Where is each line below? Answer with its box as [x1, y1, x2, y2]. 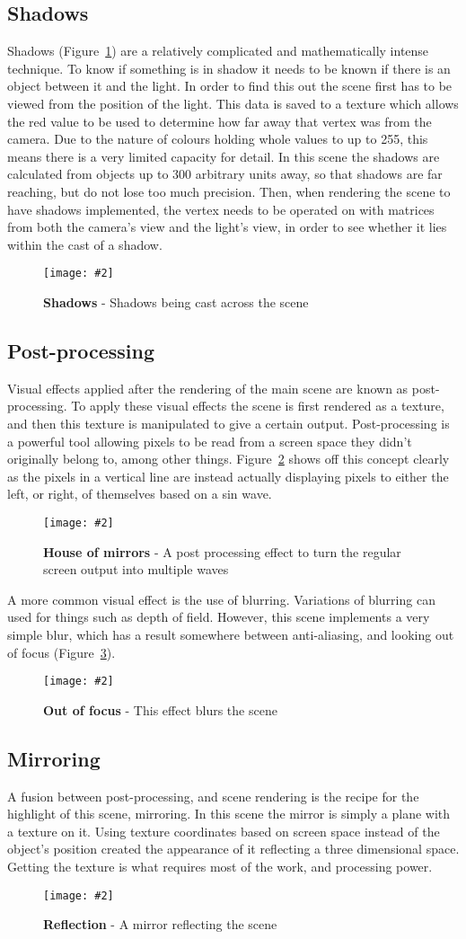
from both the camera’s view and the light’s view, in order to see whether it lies [7, 217, 447, 236]
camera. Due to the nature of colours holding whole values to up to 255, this [7, 129, 428, 148]
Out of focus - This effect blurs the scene [43, 700, 277, 719]
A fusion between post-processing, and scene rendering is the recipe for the [7, 786, 419, 805]
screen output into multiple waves [43, 560, 229, 579]
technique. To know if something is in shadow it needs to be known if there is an [7, 58, 451, 77]
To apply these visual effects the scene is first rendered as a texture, [71, 396, 444, 415]
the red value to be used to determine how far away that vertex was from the [7, 111, 432, 130]
